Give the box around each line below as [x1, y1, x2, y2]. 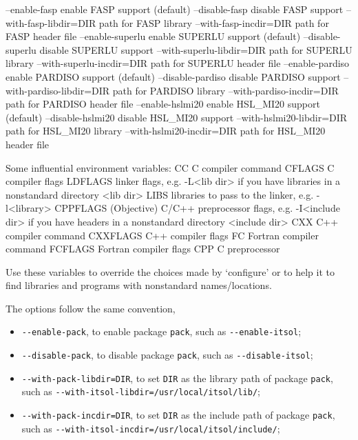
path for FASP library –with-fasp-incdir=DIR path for [98, 15, 329, 30]
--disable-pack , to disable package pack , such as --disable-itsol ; [21, 348, 313, 362]
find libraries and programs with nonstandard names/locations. [6, 278, 272, 292]
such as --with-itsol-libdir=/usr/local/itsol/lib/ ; [21, 384, 260, 399]
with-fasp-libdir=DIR [6, 15, 96, 30]
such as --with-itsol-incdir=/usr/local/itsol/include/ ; [21, 421, 280, 435]
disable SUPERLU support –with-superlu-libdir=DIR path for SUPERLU [39, 42, 352, 57]
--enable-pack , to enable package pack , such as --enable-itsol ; [21, 324, 302, 339]
